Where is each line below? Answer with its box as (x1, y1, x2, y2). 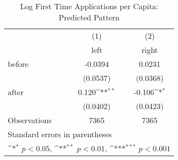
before (8, 58, 29, 69)
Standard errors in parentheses (8, 128, 112, 140)
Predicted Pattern (59, 12, 120, 23)
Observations (8, 114, 52, 126)
